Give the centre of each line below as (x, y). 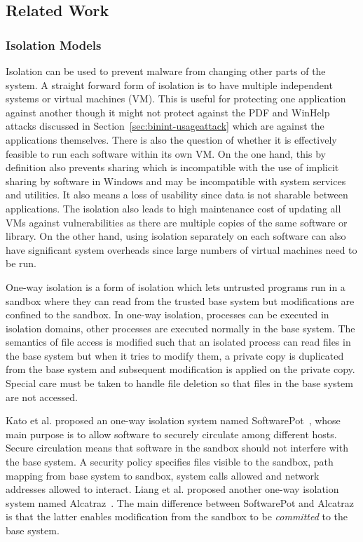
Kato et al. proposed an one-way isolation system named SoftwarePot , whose (173, 420)
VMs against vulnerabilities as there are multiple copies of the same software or (177, 222)
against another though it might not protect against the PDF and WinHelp (168, 112)
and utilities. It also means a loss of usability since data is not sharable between (177, 195)
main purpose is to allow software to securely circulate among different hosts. (171, 434)
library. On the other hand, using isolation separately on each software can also (176, 236)
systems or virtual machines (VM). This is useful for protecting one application (176, 99)
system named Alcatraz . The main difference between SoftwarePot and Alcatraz (180, 502)
